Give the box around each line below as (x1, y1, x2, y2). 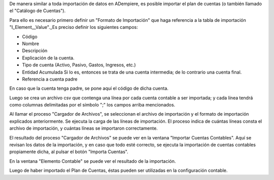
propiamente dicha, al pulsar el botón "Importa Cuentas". (9, 149, 129, 155)
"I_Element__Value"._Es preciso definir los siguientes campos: (9, 24, 138, 30)
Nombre (22, 41, 39, 47)
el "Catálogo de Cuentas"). (9, 8, 66, 14)
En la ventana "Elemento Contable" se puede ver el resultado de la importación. (9, 158, 176, 164)
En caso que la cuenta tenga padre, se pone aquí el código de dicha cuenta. (9, 85, 168, 91)
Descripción (22, 48, 48, 54)
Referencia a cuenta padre (22, 76, 78, 82)
